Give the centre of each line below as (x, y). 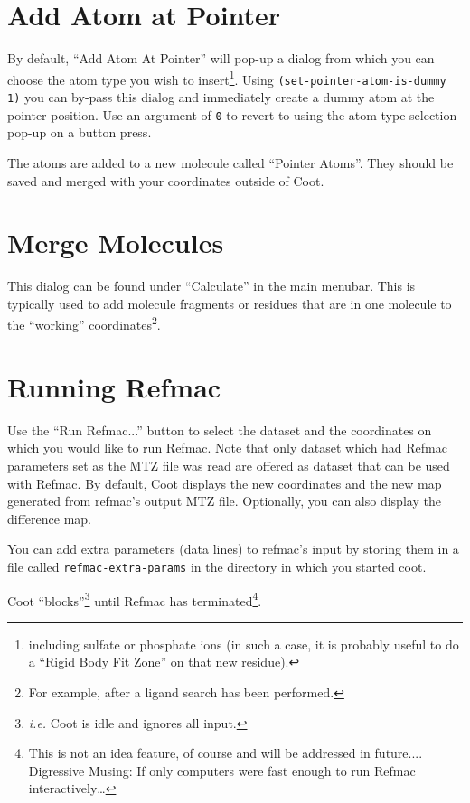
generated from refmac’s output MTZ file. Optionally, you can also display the (224, 501)
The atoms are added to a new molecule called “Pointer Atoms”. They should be (230, 162)
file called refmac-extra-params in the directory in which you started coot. (217, 566)
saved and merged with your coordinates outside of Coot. (166, 180)
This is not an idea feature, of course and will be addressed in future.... (226, 753)
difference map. (49, 518)
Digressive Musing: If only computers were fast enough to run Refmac (222, 770)
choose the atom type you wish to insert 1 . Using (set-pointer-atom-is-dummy (227, 78)
